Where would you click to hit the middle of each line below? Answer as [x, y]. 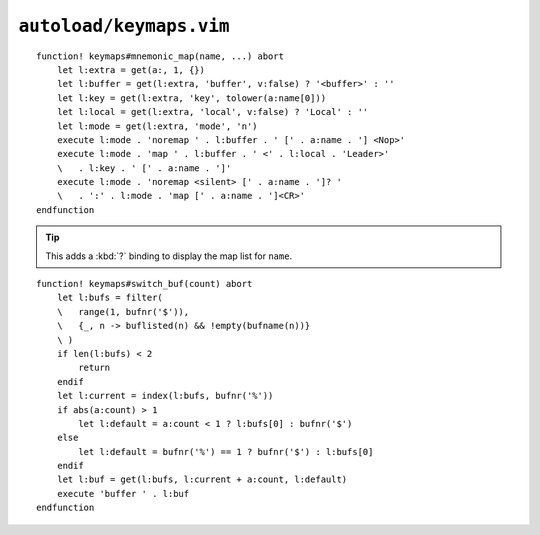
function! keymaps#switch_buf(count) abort [144, 284]
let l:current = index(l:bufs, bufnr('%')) [165, 396]
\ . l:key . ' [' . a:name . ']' [144, 168]
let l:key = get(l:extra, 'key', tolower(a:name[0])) [191, 98]
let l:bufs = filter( [110, 298]
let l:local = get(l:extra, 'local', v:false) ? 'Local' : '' [212, 112]
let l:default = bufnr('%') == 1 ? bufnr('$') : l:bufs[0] [226, 451]
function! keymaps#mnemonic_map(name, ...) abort [160, 56]
